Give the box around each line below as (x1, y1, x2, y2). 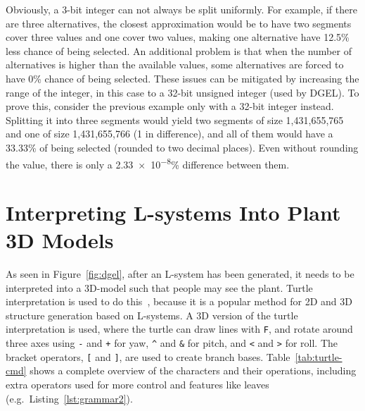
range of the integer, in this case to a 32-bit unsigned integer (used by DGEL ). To (6, 85, 359, 99)
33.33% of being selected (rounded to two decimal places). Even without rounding (6, 140, 359, 154)
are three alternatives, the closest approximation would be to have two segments (6, 16, 352, 30)
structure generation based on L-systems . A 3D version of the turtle (6, 307, 298, 322)
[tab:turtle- (295, 349, 342, 364)
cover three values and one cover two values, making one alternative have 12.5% (6, 30, 350, 44)
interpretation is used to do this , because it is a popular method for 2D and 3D (6, 294, 352, 309)
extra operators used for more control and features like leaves (6, 377, 269, 392)
